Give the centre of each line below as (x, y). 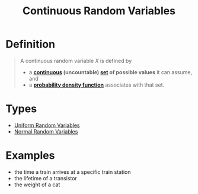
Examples (30, 156)
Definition (31, 44)
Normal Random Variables (46, 131)
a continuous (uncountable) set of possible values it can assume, (111, 72)
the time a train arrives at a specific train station (72, 172)
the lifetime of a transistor (46, 178)
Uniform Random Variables (47, 125)
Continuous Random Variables (99, 11)
